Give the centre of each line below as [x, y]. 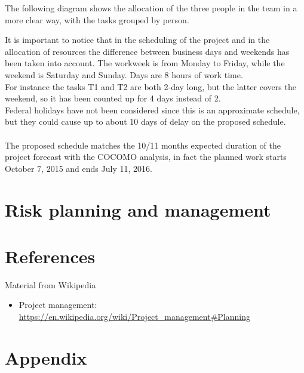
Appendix [46, 357]
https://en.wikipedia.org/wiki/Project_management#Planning [134, 316]
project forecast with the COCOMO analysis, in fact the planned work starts [146, 157]
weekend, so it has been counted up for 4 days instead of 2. [113, 98]
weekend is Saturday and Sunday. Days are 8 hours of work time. [124, 74]
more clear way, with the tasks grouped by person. [97, 19]
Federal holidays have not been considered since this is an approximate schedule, [152, 110]
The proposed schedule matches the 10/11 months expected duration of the [143, 145]
